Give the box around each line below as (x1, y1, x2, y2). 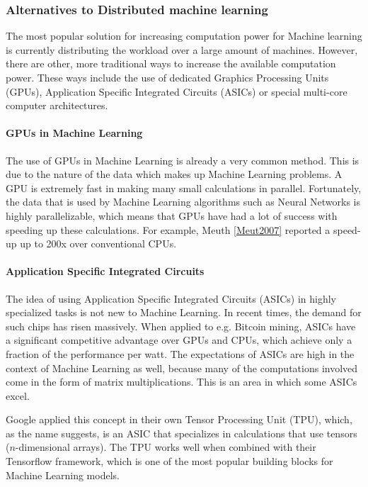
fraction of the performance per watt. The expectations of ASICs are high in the (6, 346, 355, 361)
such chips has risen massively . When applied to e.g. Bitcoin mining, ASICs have (6, 318, 356, 333)
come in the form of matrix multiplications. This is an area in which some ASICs (6, 374, 357, 389)
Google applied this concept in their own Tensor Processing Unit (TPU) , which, (6, 412, 352, 427)
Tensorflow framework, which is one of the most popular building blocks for (6, 454, 333, 469)
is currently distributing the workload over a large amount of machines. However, (6, 42, 358, 57)
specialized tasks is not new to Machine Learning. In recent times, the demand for (6, 305, 362, 320)
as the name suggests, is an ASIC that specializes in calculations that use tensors (6, 425, 357, 440)
